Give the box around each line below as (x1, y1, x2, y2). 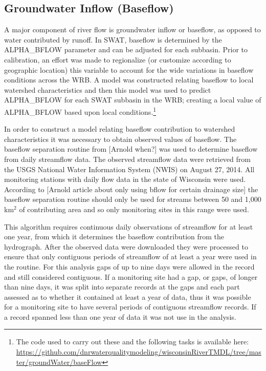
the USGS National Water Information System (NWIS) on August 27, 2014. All (4, 163, 255, 174)
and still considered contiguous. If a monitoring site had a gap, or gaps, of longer (4, 271, 258, 282)
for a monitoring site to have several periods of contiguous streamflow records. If (4, 301, 256, 312)
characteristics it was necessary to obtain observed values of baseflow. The (4, 133, 237, 144)
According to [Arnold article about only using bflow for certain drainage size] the (4, 183, 258, 194)
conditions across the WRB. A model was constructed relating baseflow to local (4, 74, 254, 85)
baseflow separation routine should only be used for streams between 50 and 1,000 (4, 194, 261, 204)
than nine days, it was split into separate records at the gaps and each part (4, 281, 240, 292)
